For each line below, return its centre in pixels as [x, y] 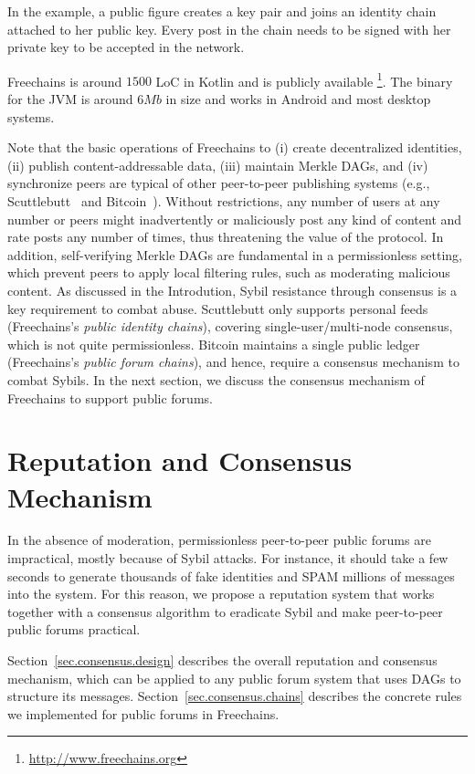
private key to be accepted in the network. [126, 47]
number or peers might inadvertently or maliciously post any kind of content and [235, 219]
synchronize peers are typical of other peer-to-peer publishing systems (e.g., [219, 183]
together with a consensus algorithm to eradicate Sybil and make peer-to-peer [225, 611]
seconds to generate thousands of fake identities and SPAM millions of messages [231, 575]
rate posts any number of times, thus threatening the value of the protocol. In [226, 237]
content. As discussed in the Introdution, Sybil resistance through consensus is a [232, 290]
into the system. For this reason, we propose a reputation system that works [221, 594]
